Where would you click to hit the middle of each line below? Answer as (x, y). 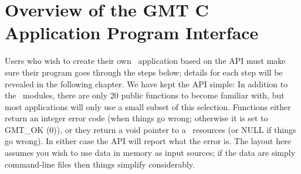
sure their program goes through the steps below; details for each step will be (144, 72)
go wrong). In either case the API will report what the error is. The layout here (148, 141)
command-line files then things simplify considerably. (100, 164)
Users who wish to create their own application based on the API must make (145, 61)
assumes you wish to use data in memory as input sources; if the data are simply (150, 153)
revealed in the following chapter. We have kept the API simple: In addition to (146, 83)
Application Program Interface (132, 33)
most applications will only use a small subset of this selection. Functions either (148, 106)
